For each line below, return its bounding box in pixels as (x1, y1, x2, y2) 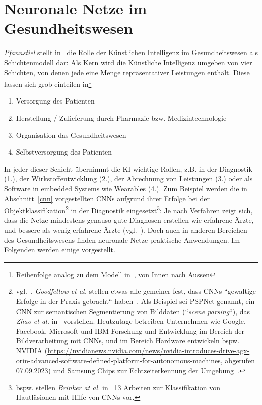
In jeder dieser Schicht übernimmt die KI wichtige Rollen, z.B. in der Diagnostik (4, 163, 252, 174)
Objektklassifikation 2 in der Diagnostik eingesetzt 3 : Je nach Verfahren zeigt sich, (4, 204, 253, 215)
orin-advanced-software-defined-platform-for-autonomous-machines (16, 355, 221, 366)
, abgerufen (220, 355, 255, 366)
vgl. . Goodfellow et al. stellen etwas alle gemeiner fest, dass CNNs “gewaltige (16, 286, 256, 296)
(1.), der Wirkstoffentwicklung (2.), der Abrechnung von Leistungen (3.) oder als (4, 173, 253, 184)
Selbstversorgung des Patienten (16, 146, 112, 157)
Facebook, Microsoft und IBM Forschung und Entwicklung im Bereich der (16, 325, 245, 336)
